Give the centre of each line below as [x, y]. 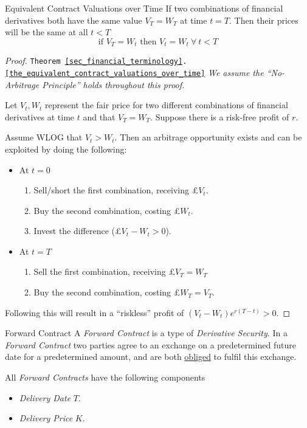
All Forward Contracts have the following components [105, 377]
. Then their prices [264, 20]
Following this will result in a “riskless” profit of [95, 312]
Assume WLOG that [44, 137]
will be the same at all [47, 32]
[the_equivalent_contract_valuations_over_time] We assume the [134, 72]
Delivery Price [46, 418]
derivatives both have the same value [74, 20]
